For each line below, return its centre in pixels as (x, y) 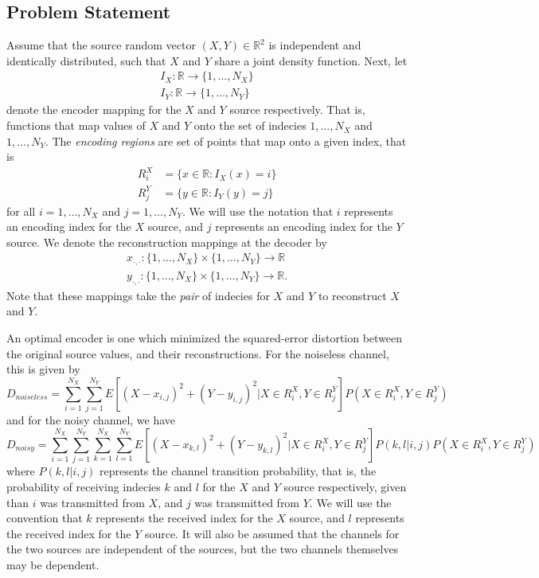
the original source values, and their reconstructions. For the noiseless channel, (198, 353)
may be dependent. (53, 564)
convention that (45, 518)
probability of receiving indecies (84, 486)
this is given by (43, 369)
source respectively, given (345, 486)
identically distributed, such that (86, 60)
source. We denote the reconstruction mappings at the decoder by (167, 242)
